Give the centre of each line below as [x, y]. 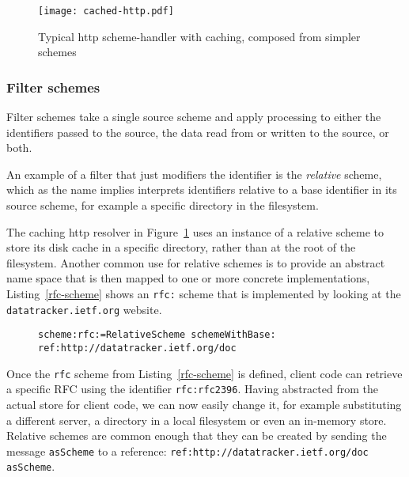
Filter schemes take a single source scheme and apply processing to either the [194, 117]
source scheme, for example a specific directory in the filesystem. [163, 205]
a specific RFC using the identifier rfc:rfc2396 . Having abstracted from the [192, 389]
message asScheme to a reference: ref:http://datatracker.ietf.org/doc [187, 450]
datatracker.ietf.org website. [84, 309]
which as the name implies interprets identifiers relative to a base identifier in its [202, 189]
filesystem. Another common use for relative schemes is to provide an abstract [196, 262]
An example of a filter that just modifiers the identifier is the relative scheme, [194, 174]
